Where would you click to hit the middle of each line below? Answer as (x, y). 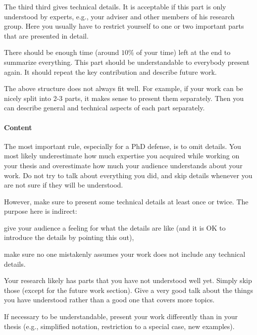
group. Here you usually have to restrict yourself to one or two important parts (124, 26)
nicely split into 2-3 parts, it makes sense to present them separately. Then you (124, 98)
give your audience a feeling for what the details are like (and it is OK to (115, 227)
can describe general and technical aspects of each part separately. (104, 108)
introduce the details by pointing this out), (69, 237)
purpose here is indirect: (41, 211)
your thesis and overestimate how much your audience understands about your (123, 165)
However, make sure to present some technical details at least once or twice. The (126, 201)
